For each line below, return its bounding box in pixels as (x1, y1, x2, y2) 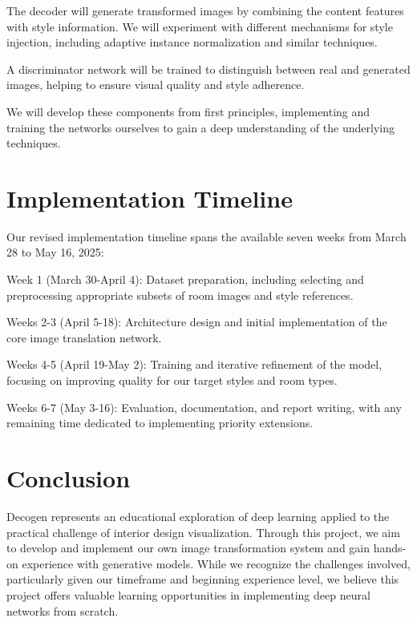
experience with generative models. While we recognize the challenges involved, (22, 555, 411, 572)
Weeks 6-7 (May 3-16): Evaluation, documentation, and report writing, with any (6, 398, 402, 415)
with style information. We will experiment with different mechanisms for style (6, 18, 393, 34)
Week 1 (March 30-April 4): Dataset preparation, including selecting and (6, 271, 364, 288)
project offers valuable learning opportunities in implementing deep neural (6, 586, 370, 603)
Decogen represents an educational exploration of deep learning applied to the (6, 507, 390, 524)
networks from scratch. (6, 602, 119, 619)
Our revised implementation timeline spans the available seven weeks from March (6, 228, 407, 244)
